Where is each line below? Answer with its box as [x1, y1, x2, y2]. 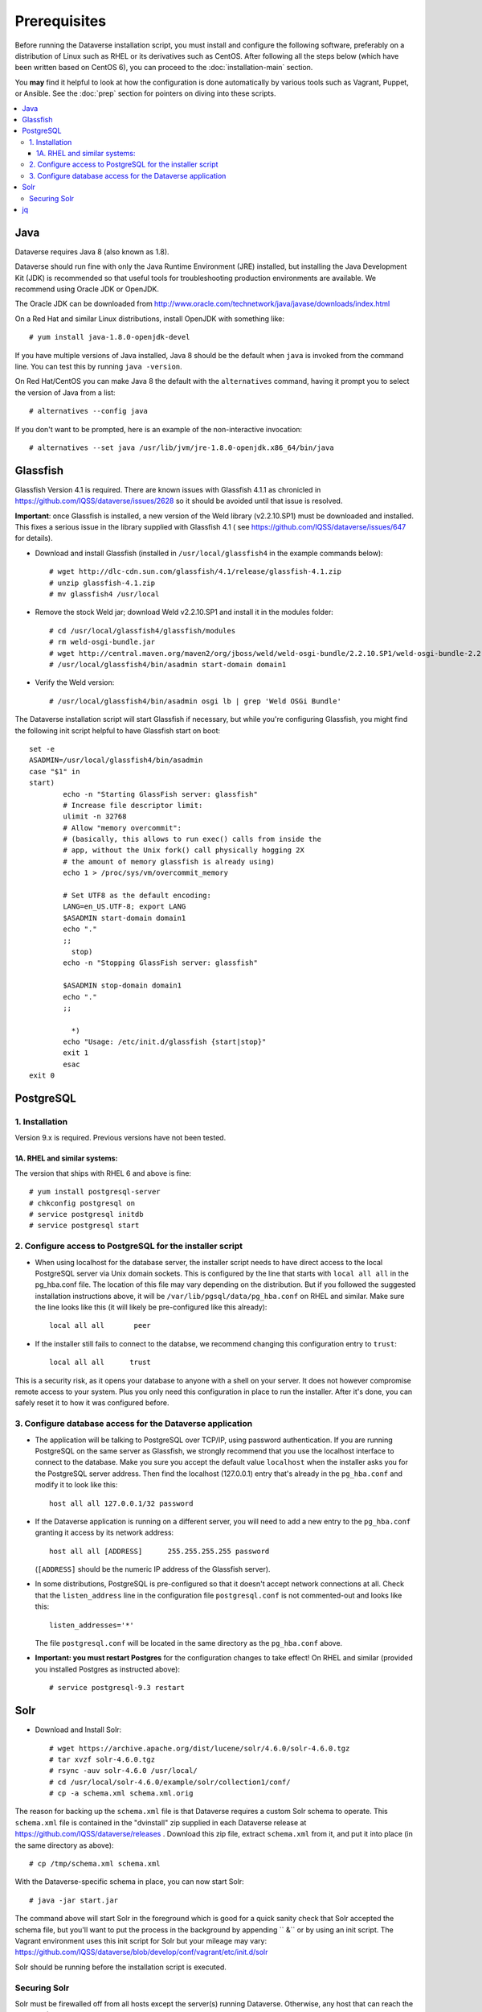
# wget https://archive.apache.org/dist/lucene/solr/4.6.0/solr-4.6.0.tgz [49, 1743, 350, 1753]
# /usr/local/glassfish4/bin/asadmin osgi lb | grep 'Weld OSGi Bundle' [49, 696, 341, 706]
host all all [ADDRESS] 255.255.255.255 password [49, 1546, 270, 1556]
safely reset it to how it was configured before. [14, 1398, 170, 1408]
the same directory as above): [14, 1840, 114, 1850]
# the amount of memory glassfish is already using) [63, 857, 275, 866]
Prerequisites [14, 12, 107, 30]
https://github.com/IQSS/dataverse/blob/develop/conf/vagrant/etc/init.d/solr [14, 1948, 268, 1957]
